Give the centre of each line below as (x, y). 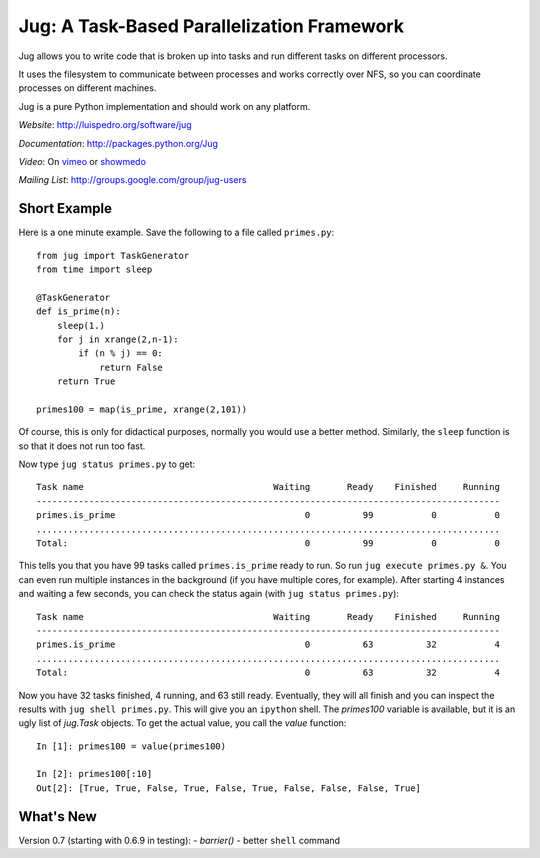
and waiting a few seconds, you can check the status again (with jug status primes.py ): (209, 594)
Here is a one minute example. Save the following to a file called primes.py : (176, 232)
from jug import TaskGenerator (113, 255)
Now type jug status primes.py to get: (107, 464)
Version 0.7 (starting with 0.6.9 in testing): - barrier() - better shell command (179, 840)
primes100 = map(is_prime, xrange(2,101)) (142, 409)
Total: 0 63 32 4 (268, 673)
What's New (57, 816)
